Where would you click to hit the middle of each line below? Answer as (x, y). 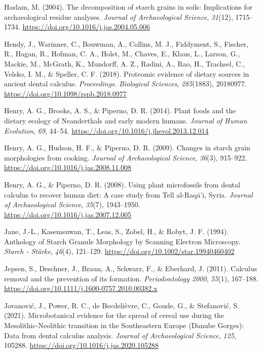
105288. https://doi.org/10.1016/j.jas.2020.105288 (81, 345)
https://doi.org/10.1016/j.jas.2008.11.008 (68, 167)
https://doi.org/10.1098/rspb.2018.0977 (65, 93)
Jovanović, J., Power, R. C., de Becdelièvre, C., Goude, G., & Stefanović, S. (122, 305)
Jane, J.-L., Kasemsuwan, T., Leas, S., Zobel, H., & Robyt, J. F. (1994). (116, 231)
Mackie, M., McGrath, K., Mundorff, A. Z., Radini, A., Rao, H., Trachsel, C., (125, 63)
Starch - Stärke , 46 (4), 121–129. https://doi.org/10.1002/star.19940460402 (119, 251)
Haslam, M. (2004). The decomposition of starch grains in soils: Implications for (128, 7)
